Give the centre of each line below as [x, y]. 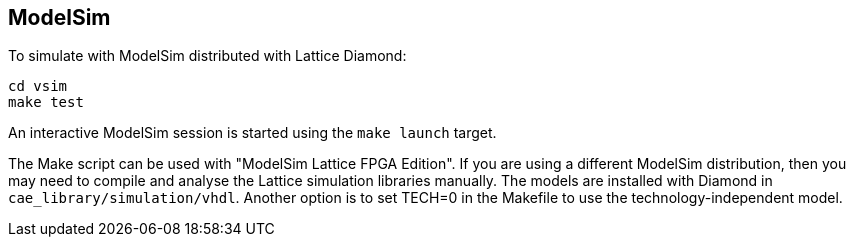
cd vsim [38, 86]
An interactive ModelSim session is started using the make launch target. [252, 133]
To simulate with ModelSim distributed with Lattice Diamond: [207, 56]
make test [46, 102]
